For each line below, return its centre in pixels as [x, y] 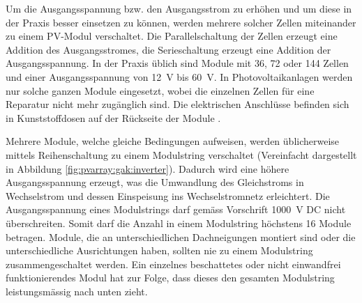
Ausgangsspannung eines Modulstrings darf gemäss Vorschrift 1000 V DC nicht [176, 209]
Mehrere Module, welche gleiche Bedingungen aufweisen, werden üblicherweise [173, 141]
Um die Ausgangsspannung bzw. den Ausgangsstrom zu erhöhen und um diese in [179, 8]
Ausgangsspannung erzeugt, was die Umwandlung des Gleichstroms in [155, 182]
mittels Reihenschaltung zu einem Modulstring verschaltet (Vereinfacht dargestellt [181, 154]
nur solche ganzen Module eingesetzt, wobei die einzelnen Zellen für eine [160, 90]
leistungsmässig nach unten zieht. [77, 291]
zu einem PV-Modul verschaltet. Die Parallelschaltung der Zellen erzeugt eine [172, 36]
